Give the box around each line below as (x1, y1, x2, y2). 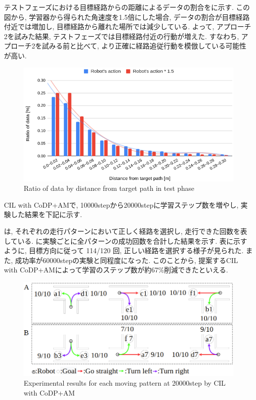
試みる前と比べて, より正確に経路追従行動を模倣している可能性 (42, 41, 247, 51)
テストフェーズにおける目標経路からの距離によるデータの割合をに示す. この (4, 2, 250, 12)
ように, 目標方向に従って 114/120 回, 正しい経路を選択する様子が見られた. (4, 245, 244, 256)
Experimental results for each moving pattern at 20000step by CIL (24, 377, 226, 388)
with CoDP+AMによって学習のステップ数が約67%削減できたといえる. (4, 265, 228, 275)
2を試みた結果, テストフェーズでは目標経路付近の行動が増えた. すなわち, (4, 31, 239, 41)
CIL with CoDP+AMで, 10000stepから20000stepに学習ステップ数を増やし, (4, 199, 239, 210)
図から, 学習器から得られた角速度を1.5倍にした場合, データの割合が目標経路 (4, 11, 250, 22)
